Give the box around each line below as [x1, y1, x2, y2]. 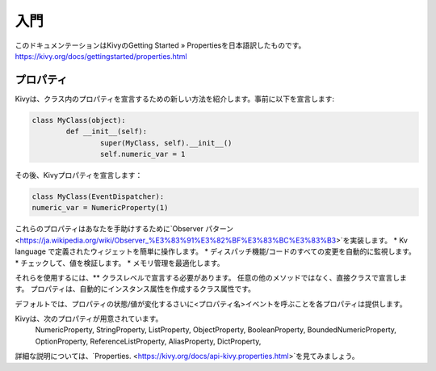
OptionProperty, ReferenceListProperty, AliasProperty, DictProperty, [35, 336, 262, 346]
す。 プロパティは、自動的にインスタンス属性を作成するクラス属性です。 [15, 284, 256, 294]
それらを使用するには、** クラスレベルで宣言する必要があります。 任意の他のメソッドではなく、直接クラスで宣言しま [15, 272, 407, 282]
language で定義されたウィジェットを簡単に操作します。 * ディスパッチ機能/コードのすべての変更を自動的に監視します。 [15, 247, 416, 256]
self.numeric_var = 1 [99, 150, 186, 158]
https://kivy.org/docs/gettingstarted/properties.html [15, 51, 187, 61]
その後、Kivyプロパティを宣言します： [15, 170, 143, 179]
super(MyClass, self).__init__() [99, 138, 233, 147]
